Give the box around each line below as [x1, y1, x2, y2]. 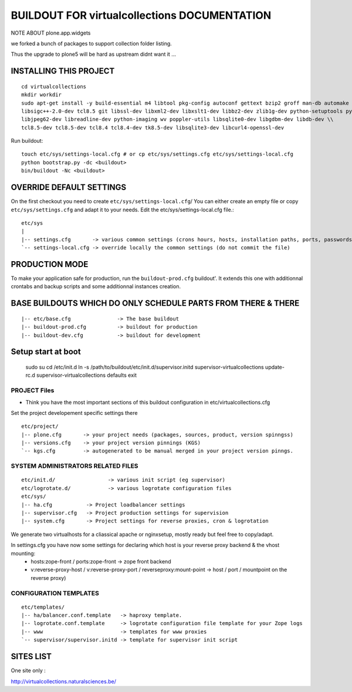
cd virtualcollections [21, 83, 87, 90]
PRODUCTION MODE [11, 259, 89, 269]
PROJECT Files [11, 386, 55, 394]
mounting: [11, 549, 36, 557]
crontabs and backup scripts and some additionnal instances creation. [11, 283, 181, 290]
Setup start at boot [11, 347, 82, 357]
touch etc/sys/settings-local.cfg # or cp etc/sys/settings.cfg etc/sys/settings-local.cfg [21, 151, 293, 158]
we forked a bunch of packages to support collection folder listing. [11, 40, 172, 47]
